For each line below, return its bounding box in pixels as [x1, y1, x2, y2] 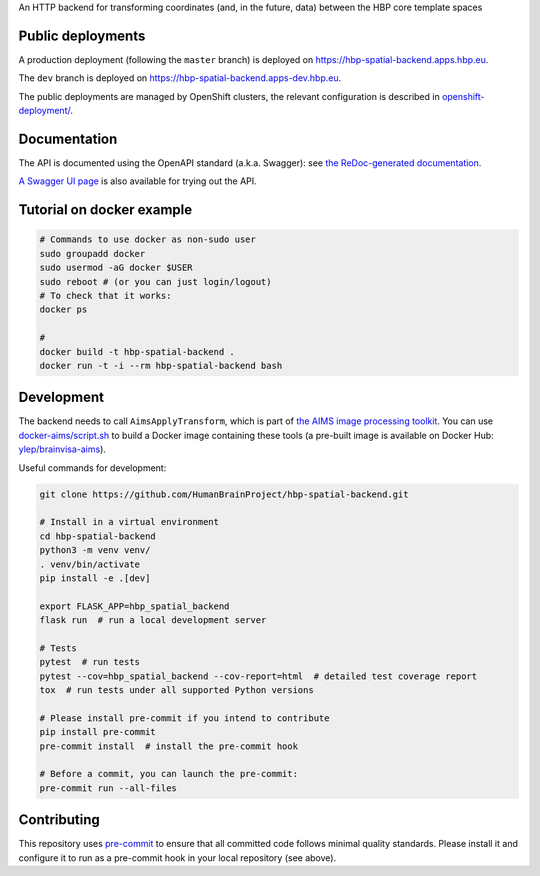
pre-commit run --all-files [39, 782, 177, 794]
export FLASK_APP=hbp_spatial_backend [39, 600, 230, 612]
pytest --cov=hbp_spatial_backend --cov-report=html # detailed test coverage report [39, 670, 478, 682]
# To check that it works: [39, 290, 172, 301]
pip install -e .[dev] [39, 572, 151, 584]
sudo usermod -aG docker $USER [39, 262, 194, 274]
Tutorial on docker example [18, 201, 193, 219]
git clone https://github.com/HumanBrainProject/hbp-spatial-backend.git [39, 488, 409, 500]
